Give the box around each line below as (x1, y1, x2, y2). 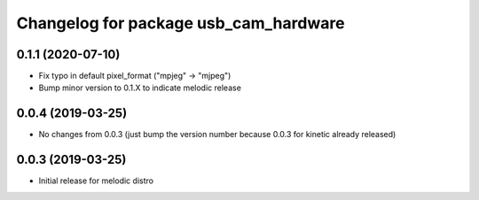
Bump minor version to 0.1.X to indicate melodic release (38, 82, 241, 93)
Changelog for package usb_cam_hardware (16, 13, 345, 33)
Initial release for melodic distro (38, 175, 154, 186)
